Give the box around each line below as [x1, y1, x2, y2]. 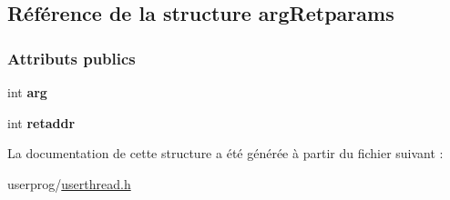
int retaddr [7, 113, 76, 132]
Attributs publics [7, 46, 136, 69]
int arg [7, 83, 47, 101]
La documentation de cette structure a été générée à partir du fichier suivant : [7, 144, 444, 163]
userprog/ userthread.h [7, 174, 131, 193]
